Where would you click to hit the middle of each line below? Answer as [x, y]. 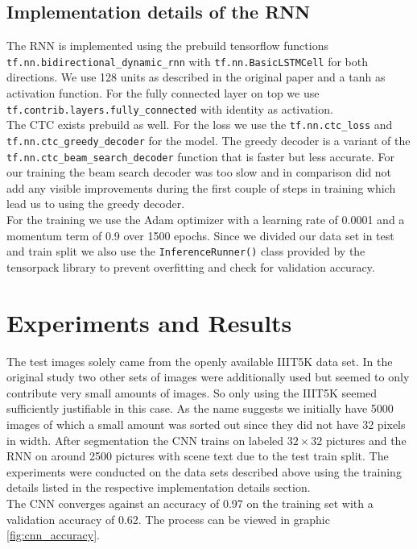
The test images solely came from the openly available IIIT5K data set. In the [200, 361]
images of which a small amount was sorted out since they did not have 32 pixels [206, 424]
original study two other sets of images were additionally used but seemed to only [208, 377]
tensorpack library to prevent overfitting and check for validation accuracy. [191, 266]
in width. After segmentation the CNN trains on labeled [145, 440]
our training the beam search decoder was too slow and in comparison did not [199, 172]
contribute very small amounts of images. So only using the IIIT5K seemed [192, 392]
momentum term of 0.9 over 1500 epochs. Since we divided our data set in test [200, 235]
